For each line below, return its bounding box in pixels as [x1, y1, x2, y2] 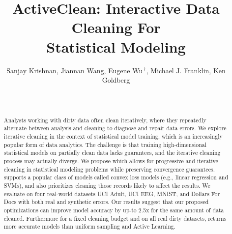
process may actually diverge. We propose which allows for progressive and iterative [3, 156, 218, 165]
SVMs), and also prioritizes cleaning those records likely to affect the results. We [3, 181, 210, 189]
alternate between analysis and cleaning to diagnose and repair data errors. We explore [3, 124, 227, 132]
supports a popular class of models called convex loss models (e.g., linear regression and [3, 173, 229, 181]
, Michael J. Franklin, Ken [146, 65, 226, 75]
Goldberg [102, 75, 130, 85]
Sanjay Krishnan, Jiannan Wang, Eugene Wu [6, 65, 143, 75]
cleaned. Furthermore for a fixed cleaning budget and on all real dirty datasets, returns [3, 214, 227, 222]
